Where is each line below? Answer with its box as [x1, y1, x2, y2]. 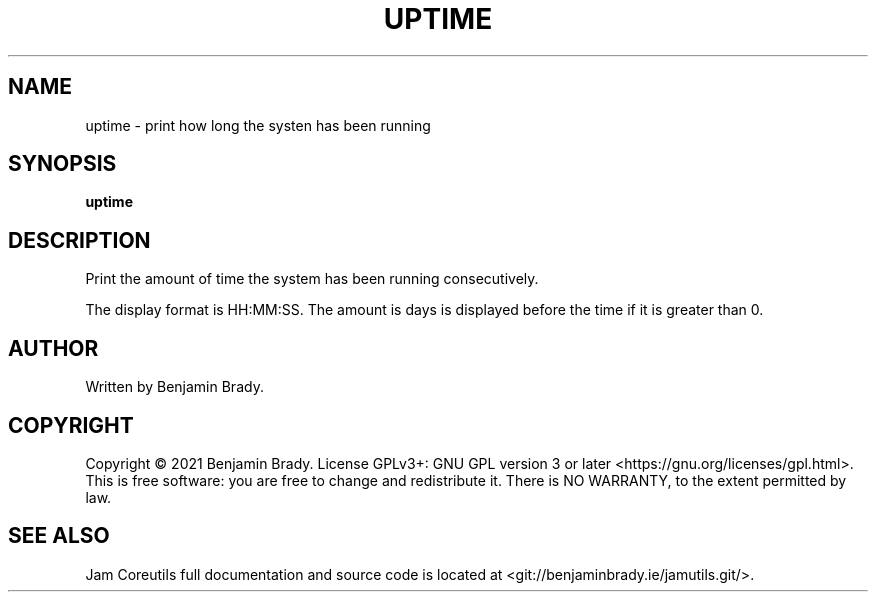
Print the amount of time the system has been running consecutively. [85, 270, 539, 288]
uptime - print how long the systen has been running [85, 116, 431, 134]
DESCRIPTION [8, 227, 151, 253]
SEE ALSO [8, 523, 110, 549]
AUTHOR [8, 335, 99, 361]
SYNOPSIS [8, 151, 117, 177]
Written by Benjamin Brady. [85, 378, 264, 396]
